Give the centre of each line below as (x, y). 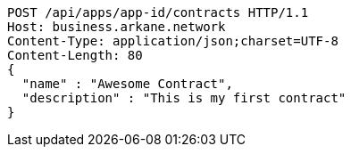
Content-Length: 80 (75, 55)
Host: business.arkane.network (117, 27)
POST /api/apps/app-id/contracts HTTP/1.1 (158, 12)
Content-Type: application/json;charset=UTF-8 (173, 41)
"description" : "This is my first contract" (184, 98)
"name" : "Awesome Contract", (127, 84)
